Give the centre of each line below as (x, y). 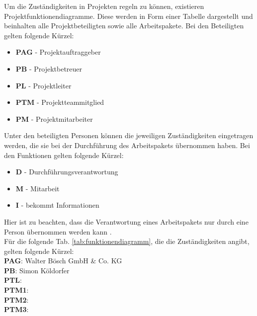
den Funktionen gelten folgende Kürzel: (64, 155)
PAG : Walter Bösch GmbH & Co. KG (63, 261)
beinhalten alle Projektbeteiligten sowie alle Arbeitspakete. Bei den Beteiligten (124, 26)
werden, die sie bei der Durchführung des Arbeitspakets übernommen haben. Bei (127, 145)
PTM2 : (16, 299)
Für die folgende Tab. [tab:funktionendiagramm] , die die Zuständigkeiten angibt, (127, 241)
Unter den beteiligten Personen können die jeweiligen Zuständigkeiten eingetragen (129, 135)
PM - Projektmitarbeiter (54, 118)
